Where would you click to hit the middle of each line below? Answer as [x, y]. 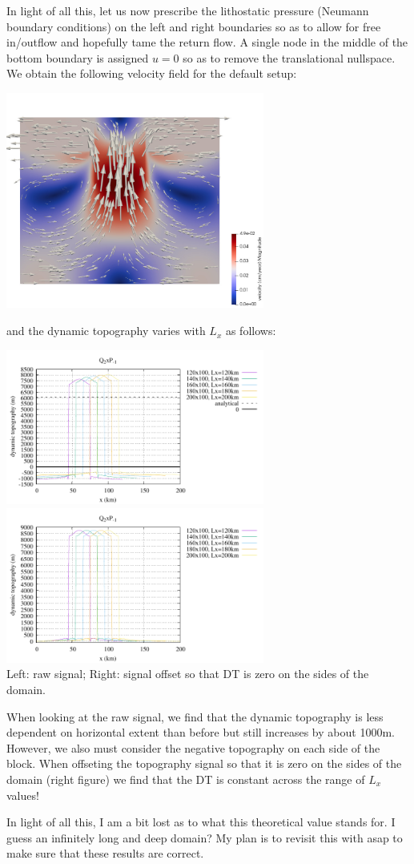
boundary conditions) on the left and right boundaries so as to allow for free [194, 26]
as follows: [251, 331]
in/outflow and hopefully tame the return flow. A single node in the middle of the [207, 42]
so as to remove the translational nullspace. [289, 57]
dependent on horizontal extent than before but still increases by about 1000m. [201, 732]
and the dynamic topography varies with [106, 331]
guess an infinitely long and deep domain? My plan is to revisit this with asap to [205, 837]
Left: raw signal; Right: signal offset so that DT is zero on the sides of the [188, 674]
